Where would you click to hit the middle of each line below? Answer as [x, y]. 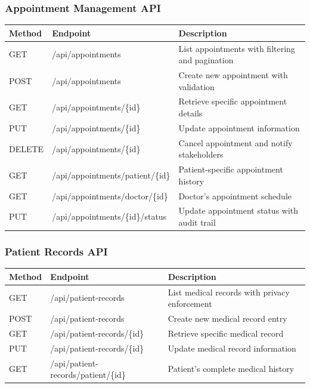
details [190, 113]
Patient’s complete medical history [231, 369]
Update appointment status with [238, 210]
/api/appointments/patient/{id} [111, 175]
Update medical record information [232, 348]
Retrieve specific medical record [226, 333]
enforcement [190, 304]
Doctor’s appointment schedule [235, 195]
